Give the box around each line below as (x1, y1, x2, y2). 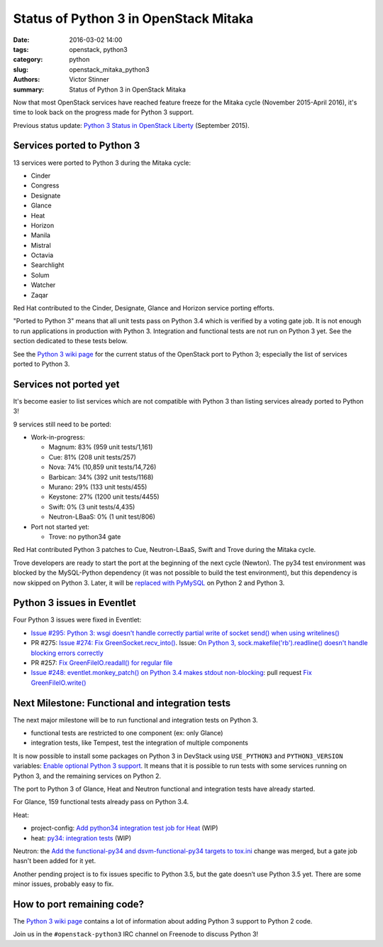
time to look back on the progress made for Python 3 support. (13, 108, 194, 117)
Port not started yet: (30, 522, 90, 531)
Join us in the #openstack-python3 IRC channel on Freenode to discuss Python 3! (13, 930, 259, 938)
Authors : (13, 75, 40, 84)
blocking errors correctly (30, 649, 104, 657)
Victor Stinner (69, 75, 110, 84)
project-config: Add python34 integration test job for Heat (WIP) (30, 824, 218, 833)
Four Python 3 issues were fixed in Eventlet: (13, 615, 142, 624)
